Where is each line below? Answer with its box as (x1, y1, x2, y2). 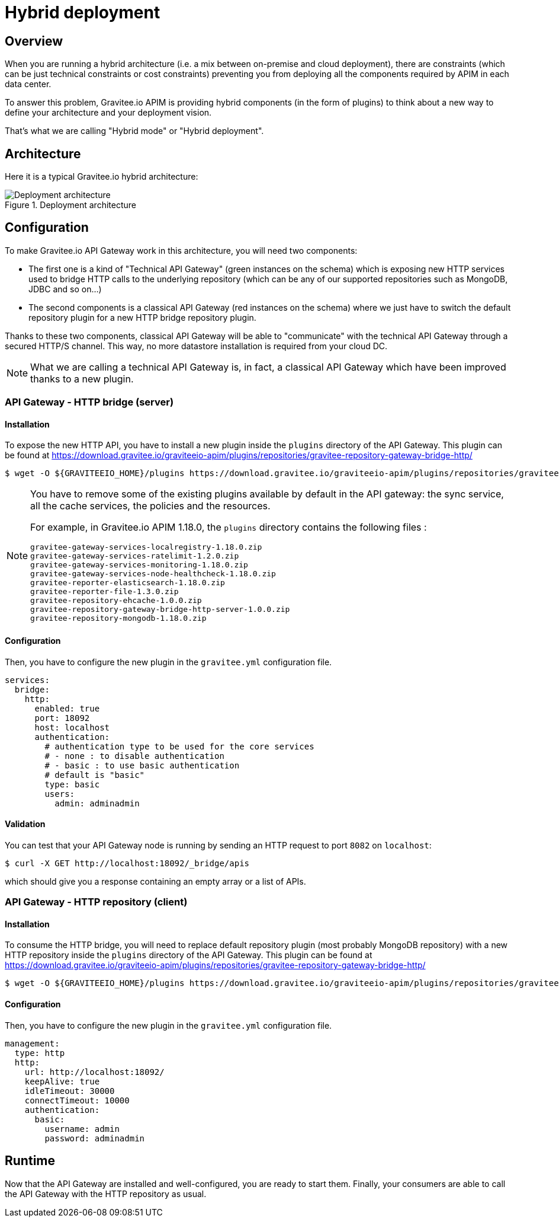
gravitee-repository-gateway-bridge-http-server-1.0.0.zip (30, 605, 290, 614)
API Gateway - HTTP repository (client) (5, 896, 188, 908)
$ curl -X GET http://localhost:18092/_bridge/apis (5, 858, 250, 868)
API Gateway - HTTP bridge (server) (5, 396, 174, 409)
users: (44, 789, 75, 799)
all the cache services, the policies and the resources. (30, 500, 271, 512)
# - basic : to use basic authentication (44, 760, 240, 770)
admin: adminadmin (54, 798, 140, 808)
